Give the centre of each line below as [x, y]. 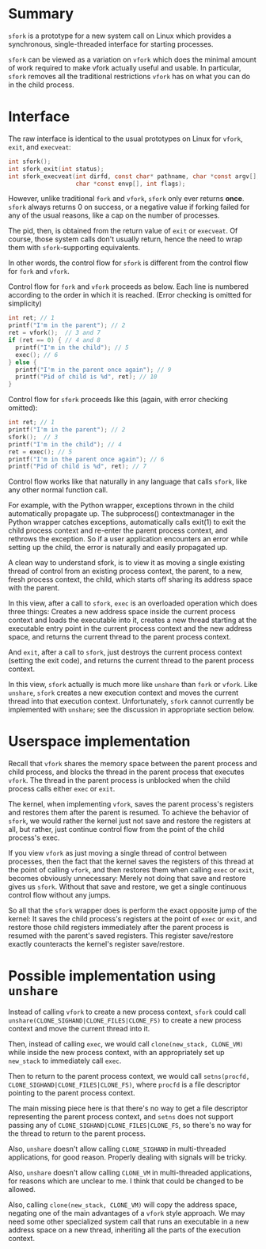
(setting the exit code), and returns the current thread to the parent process [131, 661]
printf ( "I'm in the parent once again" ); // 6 [86, 459]
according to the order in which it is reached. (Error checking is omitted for [130, 295]
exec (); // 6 [37, 355]
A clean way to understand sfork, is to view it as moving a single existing [127, 563]
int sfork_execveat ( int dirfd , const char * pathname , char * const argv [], [134, 176]
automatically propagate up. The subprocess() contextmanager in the [122, 514]
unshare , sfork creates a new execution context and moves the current [123, 693]
